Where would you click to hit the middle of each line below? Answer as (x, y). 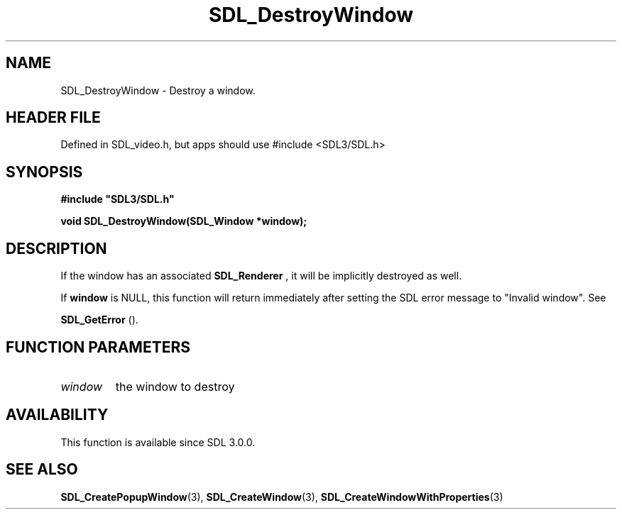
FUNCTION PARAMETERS (98, 347)
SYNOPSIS (44, 172)
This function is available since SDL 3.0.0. (158, 442)
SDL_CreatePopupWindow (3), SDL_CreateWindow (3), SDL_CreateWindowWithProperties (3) (282, 497)
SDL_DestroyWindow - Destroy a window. (158, 90)
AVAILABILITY (57, 415)
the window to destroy (175, 386)
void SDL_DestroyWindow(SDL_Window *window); (184, 221)
